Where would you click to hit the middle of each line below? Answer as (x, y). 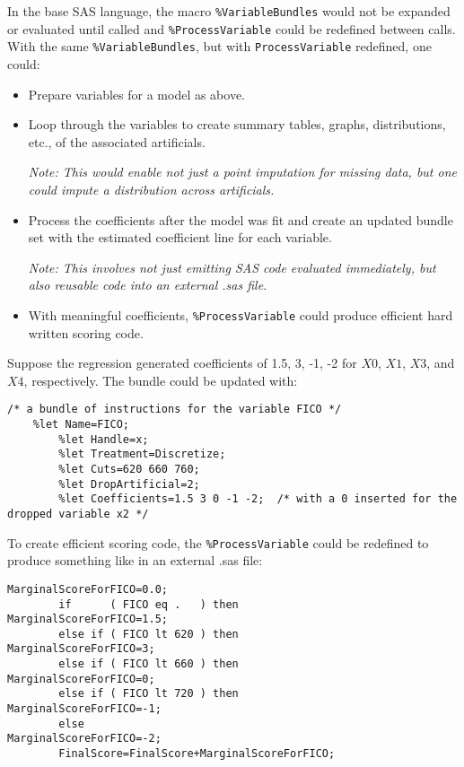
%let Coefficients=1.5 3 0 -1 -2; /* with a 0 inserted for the (258, 499)
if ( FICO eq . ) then (149, 604)
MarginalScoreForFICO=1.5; (88, 619)
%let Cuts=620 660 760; (129, 469)
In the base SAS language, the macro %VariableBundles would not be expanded (229, 11)
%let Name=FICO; (81, 424)
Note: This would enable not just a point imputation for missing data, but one (242, 172)
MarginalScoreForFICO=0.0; (88, 589)
